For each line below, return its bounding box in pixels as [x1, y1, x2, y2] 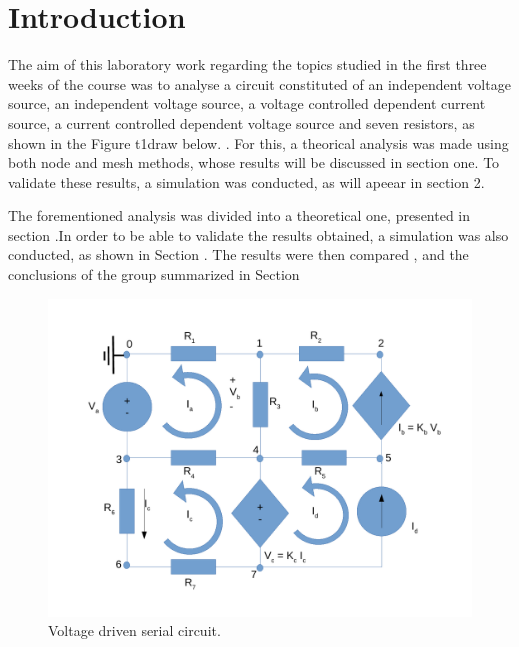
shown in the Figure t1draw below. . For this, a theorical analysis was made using [8, 132, 509, 153]
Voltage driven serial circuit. [48, 620, 221, 641]
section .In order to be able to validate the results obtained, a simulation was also [8, 224, 509, 245]
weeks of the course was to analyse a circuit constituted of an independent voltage [8, 73, 511, 94]
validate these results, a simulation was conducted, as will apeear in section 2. [8, 171, 485, 192]
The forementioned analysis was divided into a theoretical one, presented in [8, 205, 471, 226]
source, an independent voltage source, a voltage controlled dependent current [8, 93, 486, 114]
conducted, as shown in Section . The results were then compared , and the [8, 244, 469, 265]
